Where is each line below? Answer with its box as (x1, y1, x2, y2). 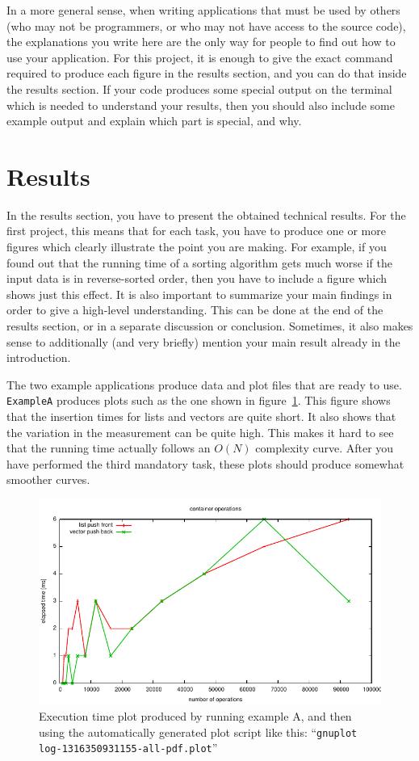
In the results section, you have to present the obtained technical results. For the (6, 206, 406, 223)
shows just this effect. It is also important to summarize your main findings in (6, 285, 392, 302)
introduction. (6, 349, 71, 366)
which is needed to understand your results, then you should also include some (6, 96, 395, 113)
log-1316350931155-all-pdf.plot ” (39, 739, 218, 756)
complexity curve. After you (255, 439, 394, 456)
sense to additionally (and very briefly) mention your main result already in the (6, 333, 400, 350)
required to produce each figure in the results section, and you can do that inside (6, 65, 407, 82)
